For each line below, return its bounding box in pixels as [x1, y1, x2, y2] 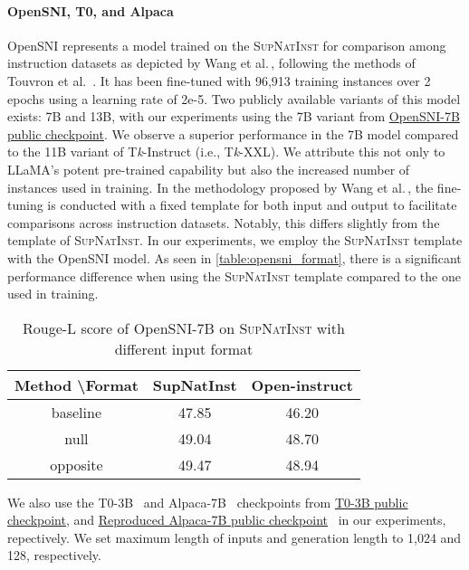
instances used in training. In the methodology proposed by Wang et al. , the [7, 177, 434, 196]
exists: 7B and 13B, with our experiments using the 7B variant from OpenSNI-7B [7, 107, 460, 126]
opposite [50, 453, 103, 475]
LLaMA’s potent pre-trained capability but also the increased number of [7, 159, 410, 178]
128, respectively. [7, 546, 101, 565]
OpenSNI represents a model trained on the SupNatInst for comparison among [7, 35, 446, 54]
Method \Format [14, 374, 139, 395]
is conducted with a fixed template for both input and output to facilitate [47, 195, 457, 214]
